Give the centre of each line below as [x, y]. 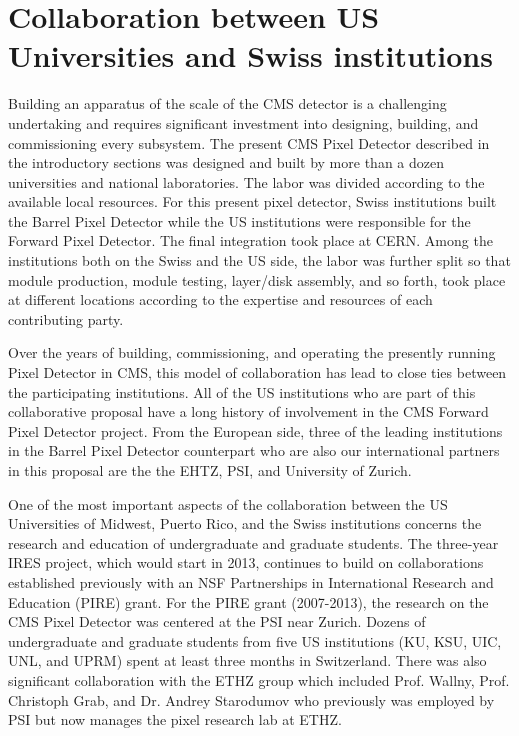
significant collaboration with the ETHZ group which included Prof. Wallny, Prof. [259, 679]
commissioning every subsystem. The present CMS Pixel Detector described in [249, 142]
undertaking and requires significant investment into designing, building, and [243, 122]
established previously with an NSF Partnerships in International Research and [251, 581]
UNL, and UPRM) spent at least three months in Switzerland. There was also [247, 660]
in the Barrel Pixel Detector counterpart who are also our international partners [254, 450]
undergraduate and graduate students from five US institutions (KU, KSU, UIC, [255, 640]
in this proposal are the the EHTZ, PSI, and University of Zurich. [210, 470]
